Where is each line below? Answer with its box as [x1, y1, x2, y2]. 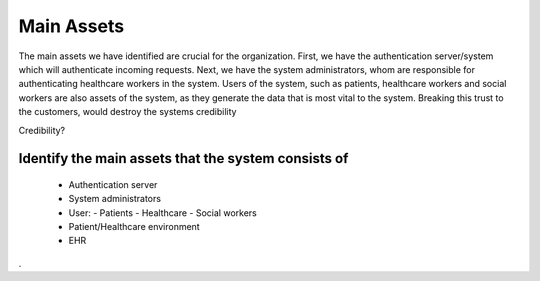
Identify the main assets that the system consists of [18, 150, 349, 167]
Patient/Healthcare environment [68, 221, 200, 233]
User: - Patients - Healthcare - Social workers [68, 206, 257, 219]
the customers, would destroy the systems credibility [18, 106, 237, 118]
